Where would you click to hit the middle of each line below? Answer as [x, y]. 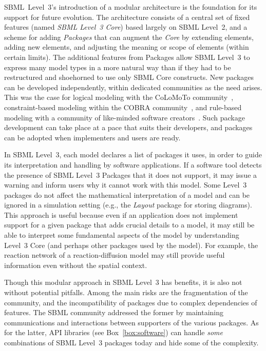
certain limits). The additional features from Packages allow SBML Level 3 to [127, 57]
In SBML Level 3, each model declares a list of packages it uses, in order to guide [133, 154]
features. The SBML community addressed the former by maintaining [114, 312]
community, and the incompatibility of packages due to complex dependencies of [131, 302]
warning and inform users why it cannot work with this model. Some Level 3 [126, 185]
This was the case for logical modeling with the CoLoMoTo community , [119, 97]
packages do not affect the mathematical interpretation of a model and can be [127, 194]
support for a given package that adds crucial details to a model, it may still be [129, 225]
